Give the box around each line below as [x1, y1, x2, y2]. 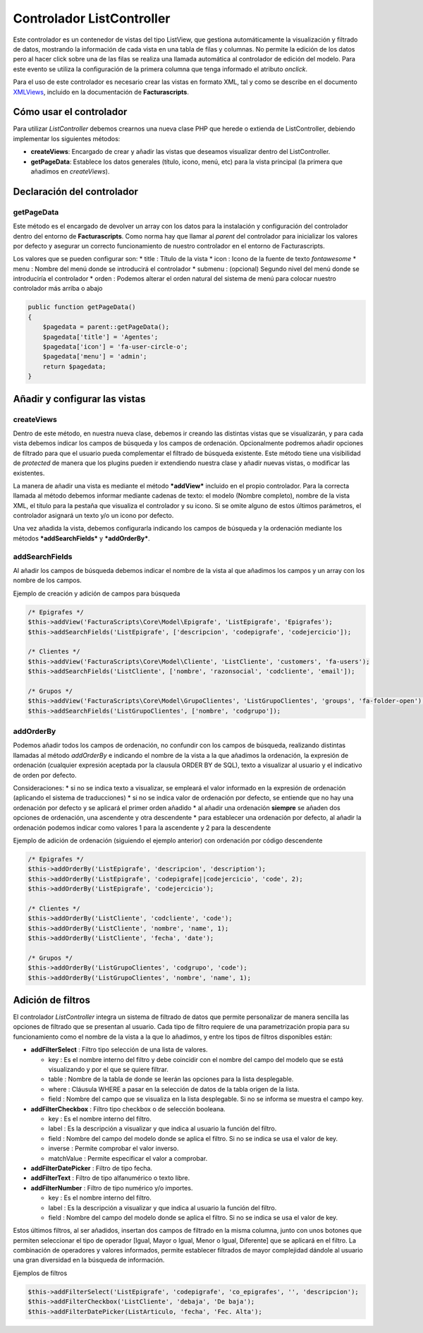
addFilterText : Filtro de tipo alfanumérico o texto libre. [30, 1174, 190, 1182]
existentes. [13, 469, 45, 477]
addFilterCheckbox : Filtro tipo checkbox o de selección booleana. [30, 1104, 226, 1113]
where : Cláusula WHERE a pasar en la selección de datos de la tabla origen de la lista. [48, 1085, 300, 1093]
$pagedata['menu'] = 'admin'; [42, 353, 147, 361]
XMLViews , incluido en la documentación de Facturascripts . [13, 88, 190, 96]
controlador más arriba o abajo [13, 284, 103, 293]
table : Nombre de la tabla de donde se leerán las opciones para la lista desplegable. [48, 1075, 294, 1083]
